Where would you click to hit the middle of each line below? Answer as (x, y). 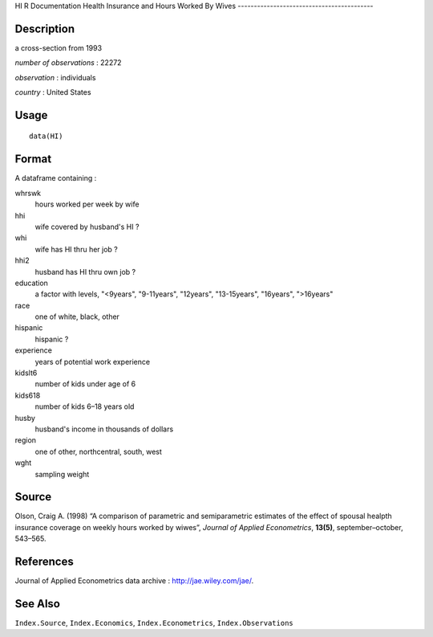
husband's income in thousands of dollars (104, 429)
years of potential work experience (93, 361)
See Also (37, 604)
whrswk (28, 193)
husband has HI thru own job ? (85, 272)
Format (33, 159)
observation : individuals (55, 77)
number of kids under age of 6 (85, 384)
